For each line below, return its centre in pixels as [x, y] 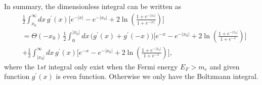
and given [225, 66]
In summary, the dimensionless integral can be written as [93, 6]
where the [19, 66]
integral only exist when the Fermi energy [113, 66]
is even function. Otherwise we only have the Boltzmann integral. [157, 76]
